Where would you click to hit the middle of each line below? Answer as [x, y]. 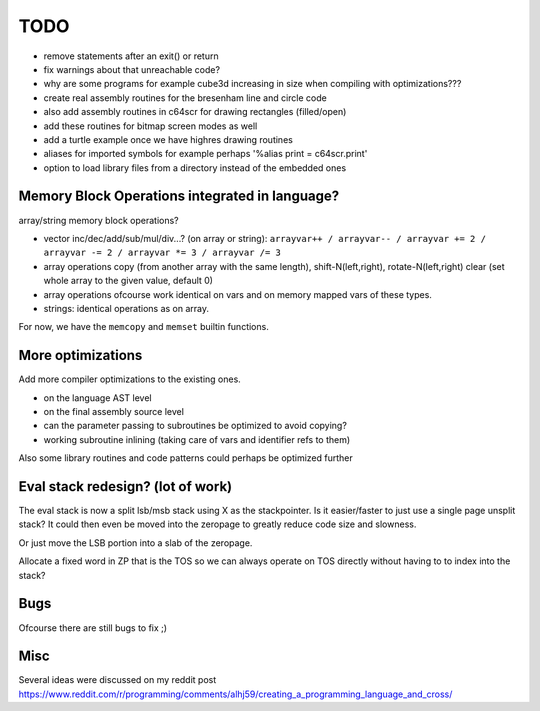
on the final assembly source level [114, 411]
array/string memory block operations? [98, 220]
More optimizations [80, 355]
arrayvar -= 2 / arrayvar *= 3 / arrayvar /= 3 [162, 253]
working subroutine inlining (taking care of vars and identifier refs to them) [197, 439]
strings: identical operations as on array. [126, 308]
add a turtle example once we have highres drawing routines [168, 139]
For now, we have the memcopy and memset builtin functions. [143, 327]
